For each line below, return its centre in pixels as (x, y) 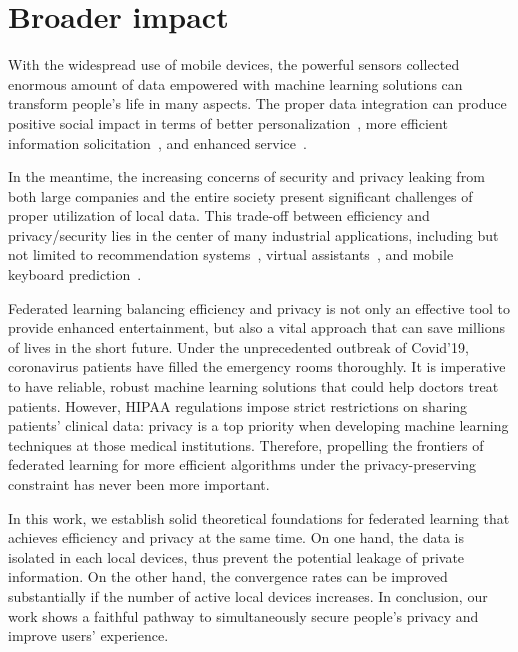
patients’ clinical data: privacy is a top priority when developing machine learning (258, 425)
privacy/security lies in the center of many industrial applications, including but (253, 234)
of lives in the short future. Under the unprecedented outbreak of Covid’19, (238, 346)
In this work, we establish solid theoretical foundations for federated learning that (259, 517)
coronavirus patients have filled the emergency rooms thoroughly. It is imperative (257, 366)
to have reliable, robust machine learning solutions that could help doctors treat (253, 386)
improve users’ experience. (88, 635)
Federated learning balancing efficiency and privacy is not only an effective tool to (259, 307)
